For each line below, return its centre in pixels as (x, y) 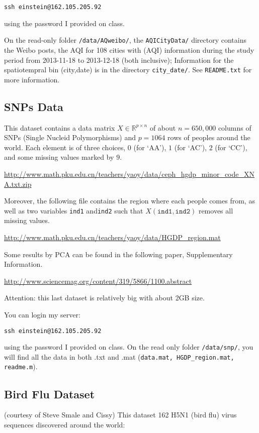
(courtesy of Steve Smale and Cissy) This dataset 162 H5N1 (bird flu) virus (120, 415)
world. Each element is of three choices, (65, 147)
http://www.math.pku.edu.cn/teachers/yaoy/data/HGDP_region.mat (112, 237)
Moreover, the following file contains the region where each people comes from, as (129, 201)
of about (163, 127)
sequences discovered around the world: (65, 424)
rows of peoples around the (209, 137)
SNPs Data (34, 106)
